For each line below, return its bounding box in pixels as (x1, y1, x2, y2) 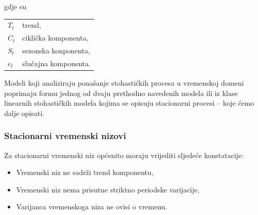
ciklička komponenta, (22, 32, 89, 43)
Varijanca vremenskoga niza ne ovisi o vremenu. (16, 201, 168, 212)
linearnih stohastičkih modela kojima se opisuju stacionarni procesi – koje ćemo (4, 97, 254, 108)
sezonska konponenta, (22, 45, 90, 56)
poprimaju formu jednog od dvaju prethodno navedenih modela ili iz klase (4, 87, 238, 98)
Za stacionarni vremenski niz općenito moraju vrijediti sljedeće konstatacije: (4, 149, 244, 160)
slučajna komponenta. (22, 57, 91, 68)
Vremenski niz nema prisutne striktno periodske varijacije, (16, 184, 200, 194)
